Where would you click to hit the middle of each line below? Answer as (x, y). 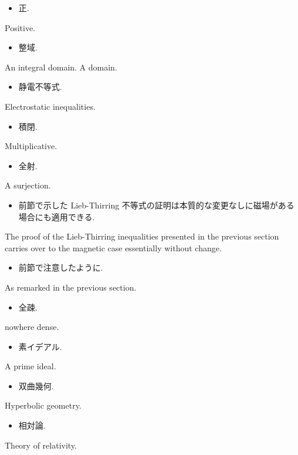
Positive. (20, 27)
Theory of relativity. (41, 445)
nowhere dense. (32, 327)
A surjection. (28, 185)
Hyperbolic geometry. (43, 405)
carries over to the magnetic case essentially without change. (113, 247)
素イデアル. (40, 346)
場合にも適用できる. (57, 216)
